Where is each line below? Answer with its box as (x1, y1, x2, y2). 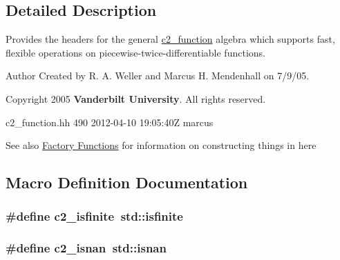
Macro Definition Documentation (6, 172, 248, 193)
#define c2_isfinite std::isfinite (6, 208, 183, 225)
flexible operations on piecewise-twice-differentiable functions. (6, 45, 265, 59)
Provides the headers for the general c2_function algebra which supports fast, (6, 32, 335, 46)
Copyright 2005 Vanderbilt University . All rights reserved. (6, 91, 266, 106)
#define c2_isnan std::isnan (6, 239, 167, 257)
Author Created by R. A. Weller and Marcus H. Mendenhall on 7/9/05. (6, 68, 310, 83)
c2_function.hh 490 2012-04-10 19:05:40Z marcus (6, 114, 214, 129)
